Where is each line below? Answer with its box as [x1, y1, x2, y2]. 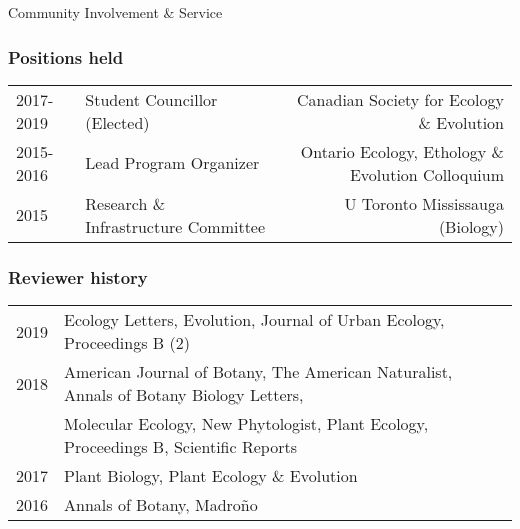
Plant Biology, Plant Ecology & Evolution [64, 464, 358, 488]
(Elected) [85, 110, 150, 134]
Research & [85, 191, 166, 215]
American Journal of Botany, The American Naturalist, [64, 360, 453, 384]
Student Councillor [85, 87, 218, 111]
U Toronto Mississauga [344, 191, 504, 215]
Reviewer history [8, 264, 148, 289]
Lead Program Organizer [85, 151, 260, 175]
